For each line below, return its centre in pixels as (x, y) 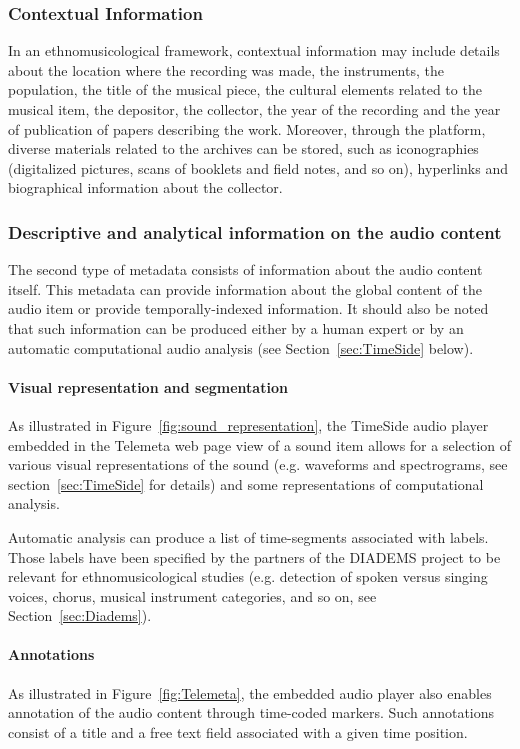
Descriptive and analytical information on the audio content (255, 231)
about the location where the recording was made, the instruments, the (226, 69)
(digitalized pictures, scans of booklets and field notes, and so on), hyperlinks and (258, 167)
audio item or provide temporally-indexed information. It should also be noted (248, 308)
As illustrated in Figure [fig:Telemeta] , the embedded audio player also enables (250, 692)
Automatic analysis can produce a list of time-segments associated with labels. (248, 536)
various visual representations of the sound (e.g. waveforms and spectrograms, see (258, 464)
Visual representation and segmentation (148, 386)
